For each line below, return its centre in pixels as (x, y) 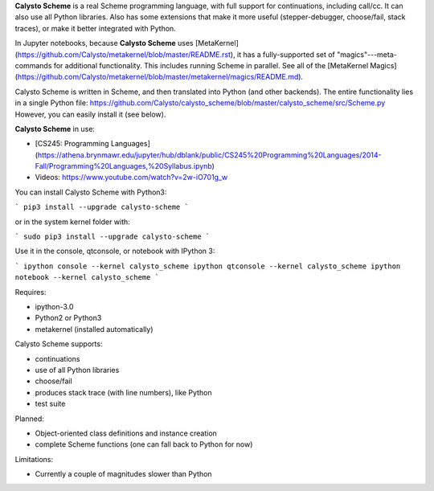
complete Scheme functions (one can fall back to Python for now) (144, 444)
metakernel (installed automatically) (94, 329)
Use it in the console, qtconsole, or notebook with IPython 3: (115, 251)
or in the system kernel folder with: (72, 222)
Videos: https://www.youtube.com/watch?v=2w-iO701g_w (131, 178)
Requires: (31, 292)
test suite (50, 404)
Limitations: (34, 459)
